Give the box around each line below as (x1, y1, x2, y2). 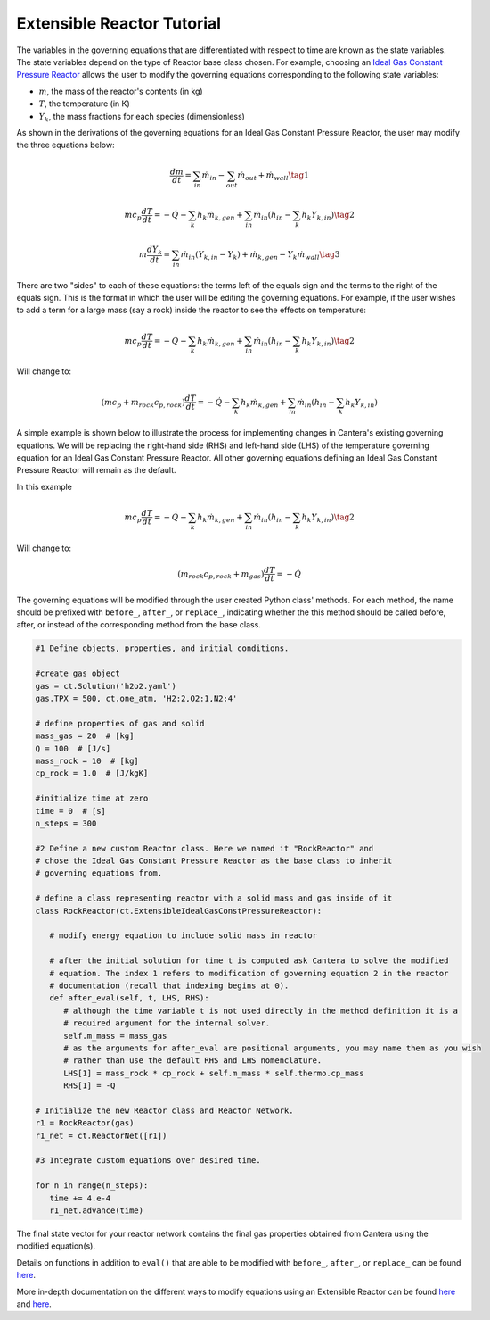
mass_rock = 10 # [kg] (35, 755, 140, 766)
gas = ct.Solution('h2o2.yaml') (35, 681, 177, 691)
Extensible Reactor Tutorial (16, 13, 222, 33)
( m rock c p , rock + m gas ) (177, 569, 265, 581)
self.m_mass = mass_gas (63, 1031, 167, 1041)
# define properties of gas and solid (35, 718, 205, 728)
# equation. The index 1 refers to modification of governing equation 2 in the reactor (49, 968, 449, 978)
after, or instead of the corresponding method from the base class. (16, 619, 262, 630)
